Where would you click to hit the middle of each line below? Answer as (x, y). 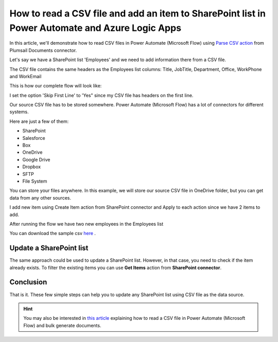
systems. (19, 112)
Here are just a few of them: (39, 121)
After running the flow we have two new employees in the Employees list (86, 224)
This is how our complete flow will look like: (56, 86)
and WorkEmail (25, 76)
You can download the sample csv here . (53, 233)
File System (35, 181)
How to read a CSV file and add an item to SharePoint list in (138, 13)
